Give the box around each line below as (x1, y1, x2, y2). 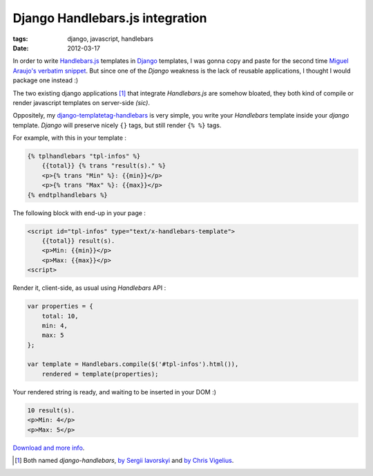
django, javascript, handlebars (67, 35, 153, 43)
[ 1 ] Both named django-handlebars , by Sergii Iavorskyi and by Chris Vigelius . (15, 456, 234, 464)
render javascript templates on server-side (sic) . (12, 98, 150, 107)
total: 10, (41, 312, 79, 320)
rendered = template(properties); (41, 370, 159, 378)
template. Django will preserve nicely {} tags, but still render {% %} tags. (12, 121, 222, 129)
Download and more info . (12, 443, 85, 452)
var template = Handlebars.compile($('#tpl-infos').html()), (27, 360, 239, 368)
